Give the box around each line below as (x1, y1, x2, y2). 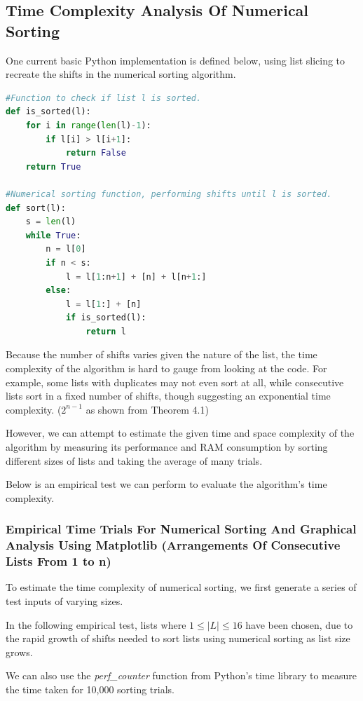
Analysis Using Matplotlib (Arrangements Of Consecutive (6, 536, 341, 554)
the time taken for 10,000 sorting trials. (6, 682, 174, 697)
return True (25, 161, 81, 172)
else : (46, 285, 71, 296)
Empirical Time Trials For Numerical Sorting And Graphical (6, 520, 357, 538)
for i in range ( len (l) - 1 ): (25, 120, 151, 130)
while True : (25, 230, 81, 240)
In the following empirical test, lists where (6, 617, 186, 632)
